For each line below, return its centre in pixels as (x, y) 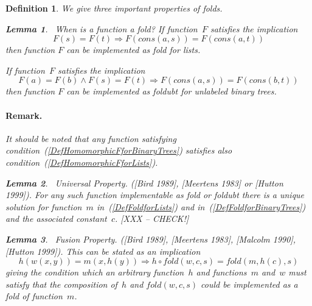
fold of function (34, 296)
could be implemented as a (249, 284)
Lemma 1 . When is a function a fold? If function (102, 28)
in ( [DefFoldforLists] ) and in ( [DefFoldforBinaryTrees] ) (201, 206)
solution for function (44, 206)
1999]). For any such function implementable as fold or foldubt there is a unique (155, 195)
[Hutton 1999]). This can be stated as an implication (103, 251)
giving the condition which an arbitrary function (95, 272)
